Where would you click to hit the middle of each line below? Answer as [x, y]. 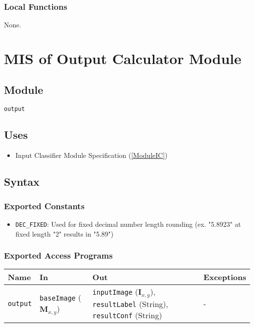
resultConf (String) [127, 315]
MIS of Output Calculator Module [123, 58]
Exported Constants [44, 206]
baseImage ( [61, 297]
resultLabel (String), [130, 304]
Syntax [22, 182]
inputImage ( [115, 292]
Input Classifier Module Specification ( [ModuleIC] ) [91, 155]
